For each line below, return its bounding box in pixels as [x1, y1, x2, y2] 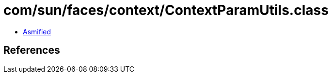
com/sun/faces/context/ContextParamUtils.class [3, 2, 329, 18]
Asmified [23, 27, 51, 36]
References [3, 44, 60, 57]
